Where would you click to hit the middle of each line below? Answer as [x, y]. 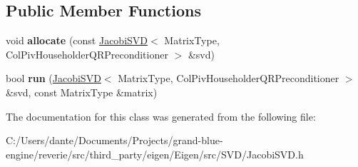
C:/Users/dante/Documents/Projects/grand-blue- [114, 140]
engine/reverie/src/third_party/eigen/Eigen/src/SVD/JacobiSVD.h [155, 154]
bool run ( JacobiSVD [53, 78]
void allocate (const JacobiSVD [77, 40]
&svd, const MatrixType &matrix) [82, 92]
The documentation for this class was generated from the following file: [161, 116]
